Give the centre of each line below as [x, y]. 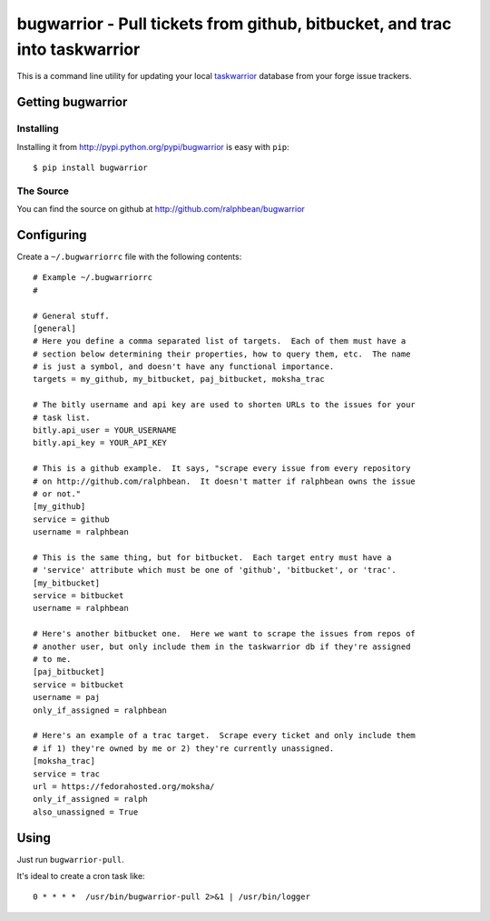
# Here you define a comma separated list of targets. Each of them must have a [220, 341]
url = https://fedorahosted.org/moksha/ [124, 786]
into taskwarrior [78, 49]
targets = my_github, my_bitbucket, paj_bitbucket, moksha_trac [179, 379]
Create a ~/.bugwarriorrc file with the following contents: [129, 256]
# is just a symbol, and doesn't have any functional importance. [184, 367]
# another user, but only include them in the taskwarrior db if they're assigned [222, 646]
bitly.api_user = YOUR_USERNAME [105, 430]
